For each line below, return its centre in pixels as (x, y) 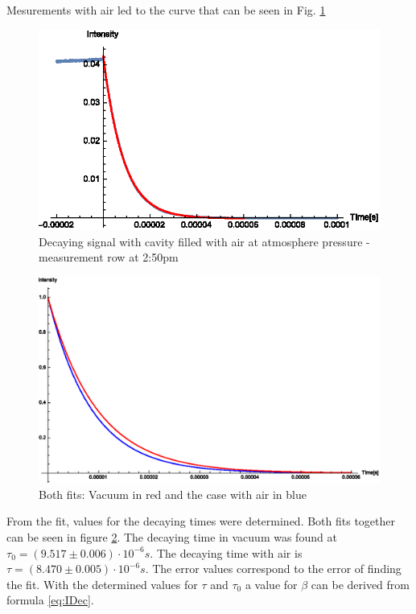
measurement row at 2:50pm (109, 257)
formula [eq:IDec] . (50, 600)
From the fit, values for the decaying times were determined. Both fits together (201, 521)
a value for (271, 584)
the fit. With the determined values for (102, 584)
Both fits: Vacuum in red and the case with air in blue (173, 494)
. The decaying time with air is (226, 552)
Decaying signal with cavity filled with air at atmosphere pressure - (204, 241)
